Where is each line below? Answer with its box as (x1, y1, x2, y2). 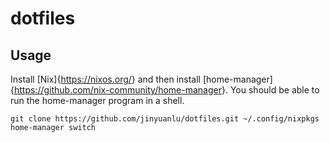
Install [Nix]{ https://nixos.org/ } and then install (10, 73, 201, 85)
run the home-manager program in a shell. (10, 95, 185, 106)
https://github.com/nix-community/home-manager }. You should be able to (13, 84, 320, 96)
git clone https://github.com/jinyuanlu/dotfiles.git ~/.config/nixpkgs (10, 114, 320, 124)
